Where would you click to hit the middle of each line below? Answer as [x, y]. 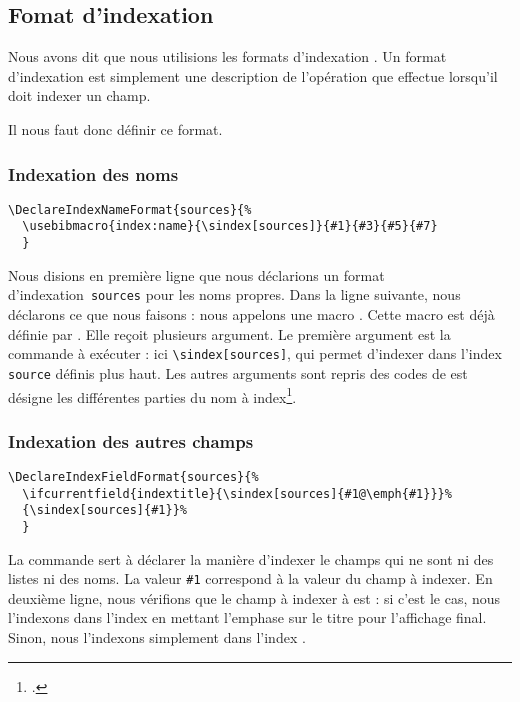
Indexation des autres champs [131, 440]
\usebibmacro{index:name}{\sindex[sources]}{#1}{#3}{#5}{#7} [230, 226]
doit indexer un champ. [79, 95]
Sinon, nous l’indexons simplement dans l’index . [157, 637]
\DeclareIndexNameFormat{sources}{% [130, 209]
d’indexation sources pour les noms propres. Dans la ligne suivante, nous [234, 294]
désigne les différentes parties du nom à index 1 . [152, 395]
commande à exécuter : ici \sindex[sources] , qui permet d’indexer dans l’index [255, 353]
